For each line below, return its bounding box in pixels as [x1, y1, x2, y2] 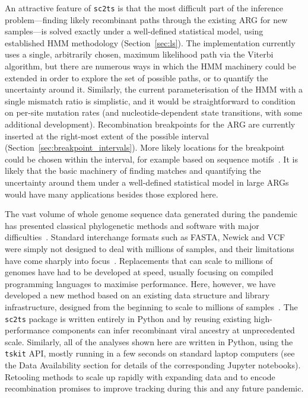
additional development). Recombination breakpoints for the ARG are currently [5, 118, 296, 130]
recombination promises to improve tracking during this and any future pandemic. [5, 382, 304, 394]
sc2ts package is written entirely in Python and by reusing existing [5, 312, 252, 324]
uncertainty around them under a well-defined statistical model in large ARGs [5, 176, 289, 188]
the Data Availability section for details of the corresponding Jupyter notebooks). [5, 359, 301, 371]
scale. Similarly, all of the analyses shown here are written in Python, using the [5, 335, 293, 348]
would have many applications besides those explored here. [5, 187, 218, 200]
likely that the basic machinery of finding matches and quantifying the [5, 164, 261, 177]
